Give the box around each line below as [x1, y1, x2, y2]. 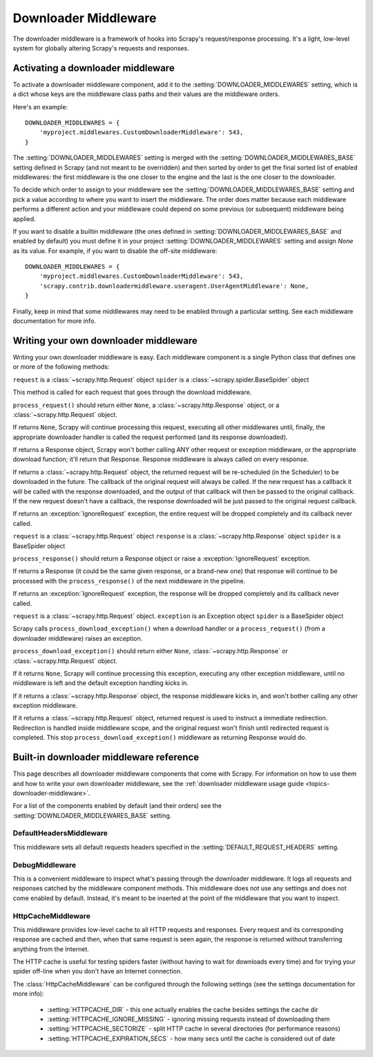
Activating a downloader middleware [12, 62, 175, 74]
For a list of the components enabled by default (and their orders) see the [12, 802, 222, 810]
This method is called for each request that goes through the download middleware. [12, 388, 252, 397]
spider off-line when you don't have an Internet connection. [12, 967, 182, 975]
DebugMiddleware [12, 860, 77, 870]
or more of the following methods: [12, 363, 110, 371]
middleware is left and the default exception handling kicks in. [12, 679, 189, 687]
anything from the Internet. [12, 944, 89, 953]
